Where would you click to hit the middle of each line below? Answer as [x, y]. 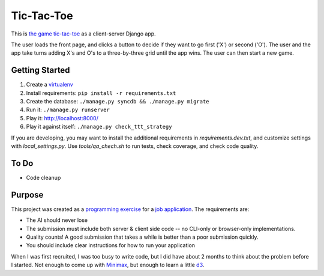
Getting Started [40, 70]
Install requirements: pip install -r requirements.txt [101, 93]
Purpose [27, 195]
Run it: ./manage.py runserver [68, 110]
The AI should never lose [57, 220]
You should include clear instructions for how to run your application [110, 245]
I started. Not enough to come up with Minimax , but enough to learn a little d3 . [108, 265]
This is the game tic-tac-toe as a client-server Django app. [83, 34]
